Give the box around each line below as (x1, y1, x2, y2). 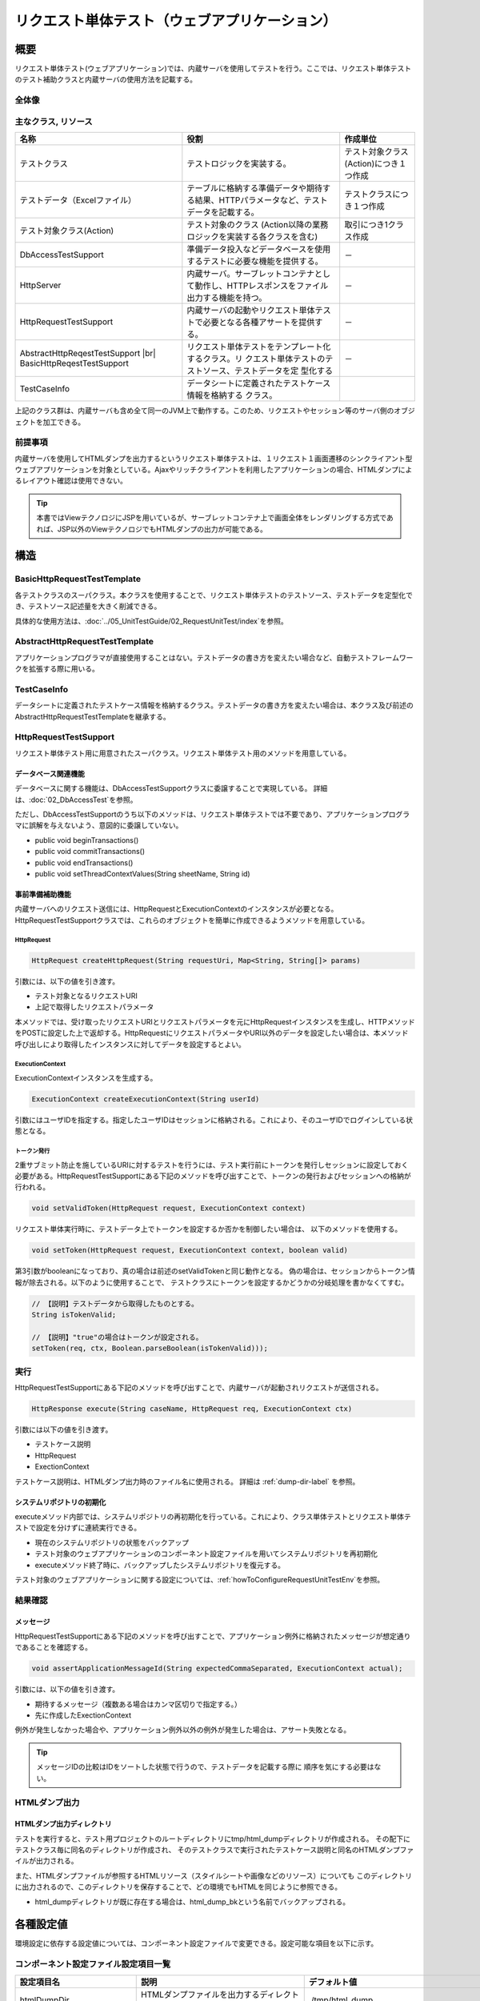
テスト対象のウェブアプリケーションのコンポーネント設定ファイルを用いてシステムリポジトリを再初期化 (34, 1549, 378, 1558)
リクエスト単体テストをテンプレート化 (186, 341, 331, 352)
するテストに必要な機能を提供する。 (186, 256, 323, 267)
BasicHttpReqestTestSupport (19, 358, 130, 369)
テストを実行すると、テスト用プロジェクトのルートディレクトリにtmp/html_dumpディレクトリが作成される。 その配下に (14, 1834, 411, 1843)
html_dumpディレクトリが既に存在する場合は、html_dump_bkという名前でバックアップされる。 (34, 1897, 350, 1907)
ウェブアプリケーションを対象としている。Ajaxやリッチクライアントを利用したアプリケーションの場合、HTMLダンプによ (14, 465, 413, 475)
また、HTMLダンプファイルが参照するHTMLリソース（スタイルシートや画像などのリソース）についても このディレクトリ (14, 1871, 413, 1880)
